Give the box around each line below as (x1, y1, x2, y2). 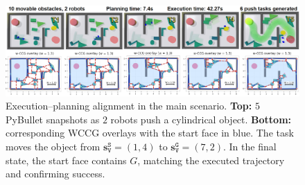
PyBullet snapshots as (6, 112, 100, 126)
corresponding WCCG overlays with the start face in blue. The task (6, 125, 294, 140)
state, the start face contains (6, 152, 127, 167)
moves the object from (6, 139, 101, 153)
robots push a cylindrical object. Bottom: (110, 112, 292, 126)
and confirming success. (6, 166, 105, 181)
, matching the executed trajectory (137, 152, 285, 167)
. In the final (223, 139, 277, 153)
